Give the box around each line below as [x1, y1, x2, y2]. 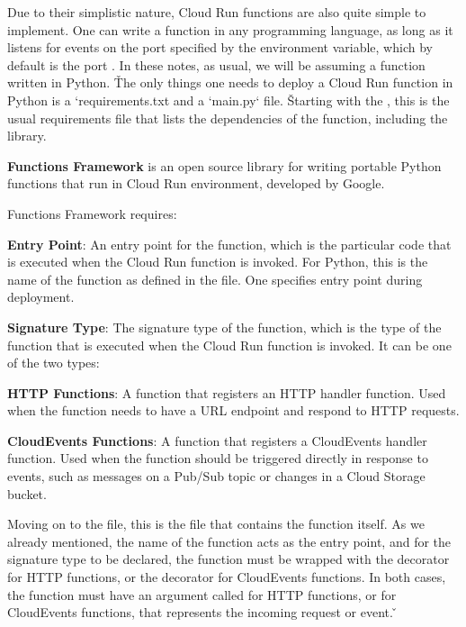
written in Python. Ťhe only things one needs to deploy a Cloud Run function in [7, 73, 453, 92]
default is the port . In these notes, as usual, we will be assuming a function [7, 55, 426, 74]
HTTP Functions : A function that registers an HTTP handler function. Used [7, 383, 446, 402]
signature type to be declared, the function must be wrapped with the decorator [7, 550, 450, 568]
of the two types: [7, 353, 100, 372]
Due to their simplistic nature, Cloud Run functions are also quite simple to [7, 3, 426, 21]
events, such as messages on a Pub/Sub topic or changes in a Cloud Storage [7, 467, 426, 486]
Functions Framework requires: [7, 204, 177, 223]
